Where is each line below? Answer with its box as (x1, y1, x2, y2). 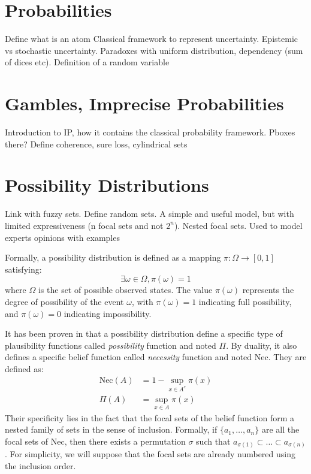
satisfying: (5, 262, 42, 275)
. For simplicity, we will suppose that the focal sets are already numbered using (5, 448, 295, 460)
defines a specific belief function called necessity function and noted (5, 351, 252, 363)
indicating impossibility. (64, 307, 152, 319)
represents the (242, 283, 294, 296)
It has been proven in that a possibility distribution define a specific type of (5, 327, 283, 340)
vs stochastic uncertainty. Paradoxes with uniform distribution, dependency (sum (5, 44, 303, 56)
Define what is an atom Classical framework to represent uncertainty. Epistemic (5, 32, 298, 45)
